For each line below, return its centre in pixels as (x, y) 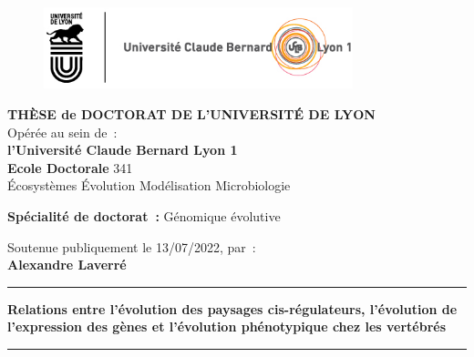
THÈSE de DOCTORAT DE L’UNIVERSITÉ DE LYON (191, 114)
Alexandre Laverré (67, 265)
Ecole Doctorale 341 (70, 167)
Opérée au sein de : (62, 132)
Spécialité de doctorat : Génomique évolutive (144, 216)
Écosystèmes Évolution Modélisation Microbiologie (149, 185)
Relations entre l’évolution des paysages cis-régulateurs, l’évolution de (232, 308)
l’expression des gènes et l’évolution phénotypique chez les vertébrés (227, 326)
